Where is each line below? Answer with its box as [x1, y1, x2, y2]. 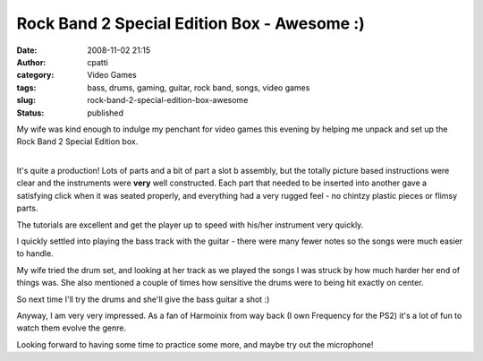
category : [16, 70, 55, 81]
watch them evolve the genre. [16, 322, 127, 333]
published [87, 107, 124, 118]
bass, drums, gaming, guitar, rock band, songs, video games [87, 82, 310, 93]
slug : [16, 95, 36, 106]
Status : [16, 107, 45, 118]
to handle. [16, 248, 54, 259]
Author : [16, 56, 47, 67]
